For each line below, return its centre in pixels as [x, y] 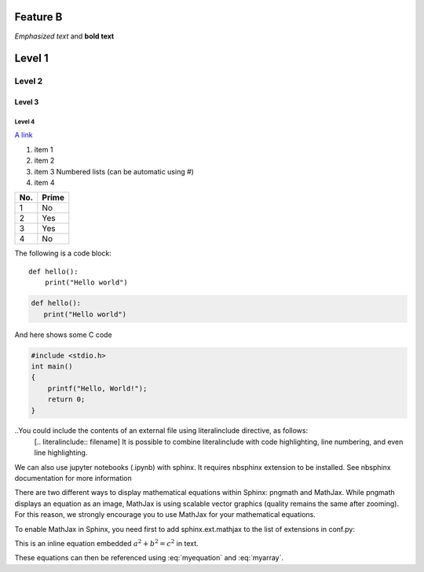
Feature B [38, 17]
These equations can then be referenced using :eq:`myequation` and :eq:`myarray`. [149, 558]
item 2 [44, 160]
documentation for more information [73, 478]
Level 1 [31, 59]
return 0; [66, 400]
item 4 [44, 183]
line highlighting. [61, 453]
